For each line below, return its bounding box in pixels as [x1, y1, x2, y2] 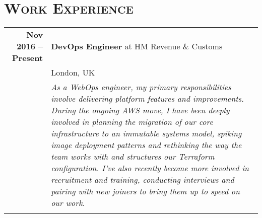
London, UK [51, 66, 95, 79]
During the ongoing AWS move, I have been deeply [51, 104, 230, 116]
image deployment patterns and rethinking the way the [51, 139, 242, 151]
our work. [51, 197, 85, 209]
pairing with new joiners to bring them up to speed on [51, 185, 240, 197]
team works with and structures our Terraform [51, 151, 215, 163]
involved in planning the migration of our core [51, 116, 213, 128]
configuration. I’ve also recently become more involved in [51, 162, 249, 174]
